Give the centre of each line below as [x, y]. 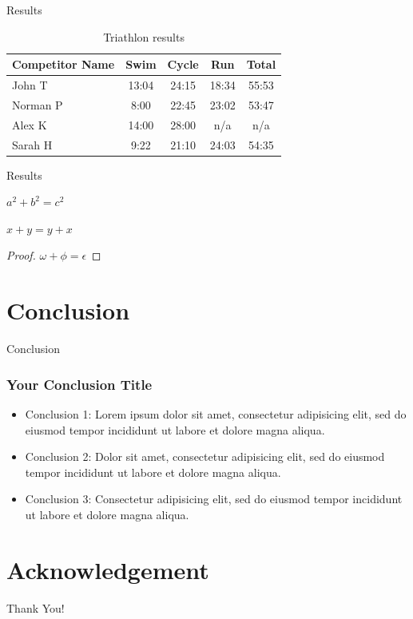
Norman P [38, 104]
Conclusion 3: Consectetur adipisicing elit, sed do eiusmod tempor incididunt [214, 499]
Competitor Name [64, 64]
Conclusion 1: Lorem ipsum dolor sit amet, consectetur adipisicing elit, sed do [216, 413]
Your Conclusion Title [79, 384]
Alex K [30, 124]
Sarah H [32, 144]
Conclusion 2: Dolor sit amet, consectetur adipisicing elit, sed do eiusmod [205, 456]
